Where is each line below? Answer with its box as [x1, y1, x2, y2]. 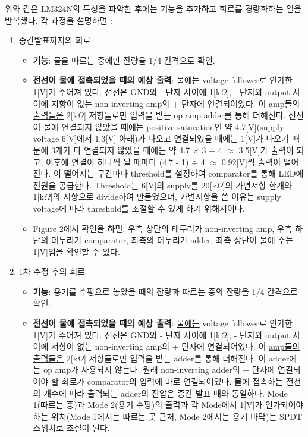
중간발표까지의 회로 [18, 34, 91, 46]
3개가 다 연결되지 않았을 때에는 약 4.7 [51, 143, 190, 156]
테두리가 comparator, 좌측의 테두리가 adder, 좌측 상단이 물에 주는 [51, 234, 294, 246]
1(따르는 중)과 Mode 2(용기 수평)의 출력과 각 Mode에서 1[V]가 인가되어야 [33, 398, 304, 411]
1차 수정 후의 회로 [18, 265, 85, 278]
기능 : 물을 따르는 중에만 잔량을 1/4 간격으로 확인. [33, 54, 215, 66]
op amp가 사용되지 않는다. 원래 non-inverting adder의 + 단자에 [43, 363, 275, 376]
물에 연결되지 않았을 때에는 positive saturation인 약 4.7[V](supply [43, 120, 284, 133]
